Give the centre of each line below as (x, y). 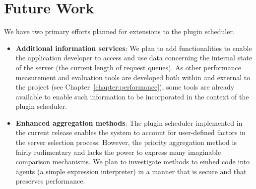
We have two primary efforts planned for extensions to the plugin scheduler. (119, 31)
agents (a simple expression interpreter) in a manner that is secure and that (131, 171)
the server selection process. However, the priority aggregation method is (126, 142)
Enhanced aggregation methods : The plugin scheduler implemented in (129, 122)
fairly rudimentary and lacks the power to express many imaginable (118, 152)
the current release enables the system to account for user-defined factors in (130, 132)
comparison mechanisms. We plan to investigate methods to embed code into (133, 162)
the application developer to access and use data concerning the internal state (134, 58)
